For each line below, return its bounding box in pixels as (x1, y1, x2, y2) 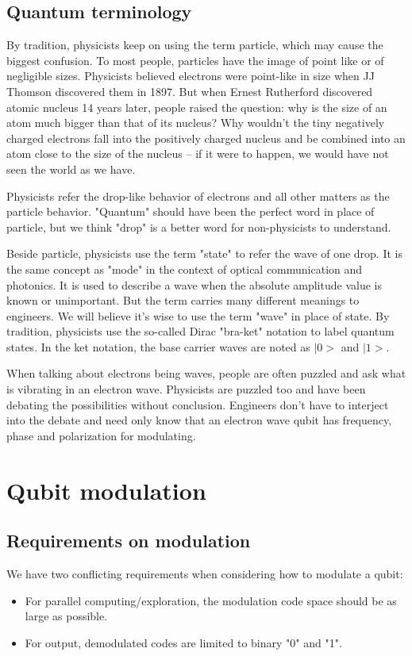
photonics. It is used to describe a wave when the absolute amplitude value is (6, 276, 382, 293)
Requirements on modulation (6, 528, 251, 553)
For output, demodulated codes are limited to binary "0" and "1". (25, 634, 342, 650)
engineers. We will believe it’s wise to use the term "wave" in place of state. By (6, 307, 390, 324)
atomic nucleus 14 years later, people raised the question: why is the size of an (6, 98, 387, 115)
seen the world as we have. (6, 160, 136, 177)
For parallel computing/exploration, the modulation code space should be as (25, 592, 397, 608)
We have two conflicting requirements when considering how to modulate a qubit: (6, 566, 403, 582)
